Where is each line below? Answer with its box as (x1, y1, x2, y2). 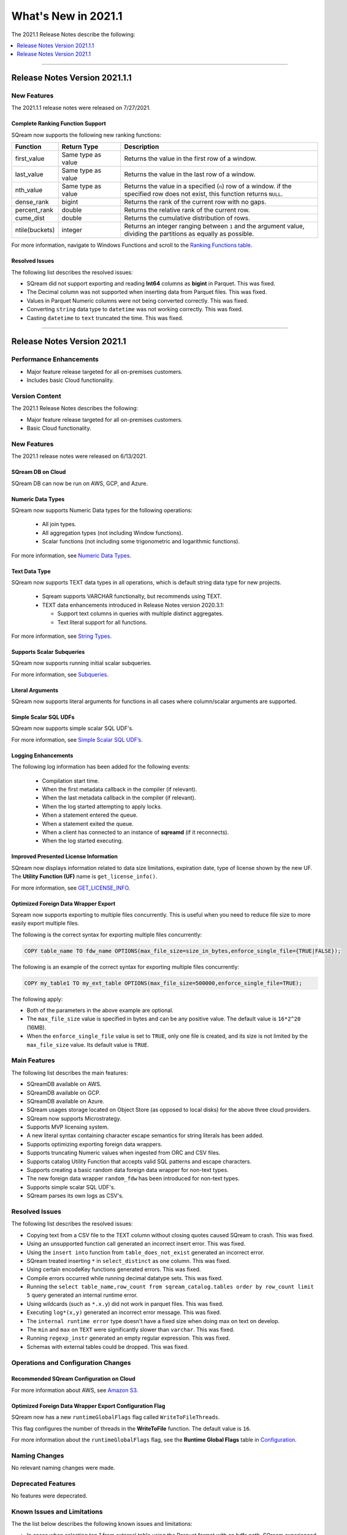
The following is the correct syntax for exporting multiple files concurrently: (11, 931, 202, 938)
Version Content (11, 392, 61, 400)
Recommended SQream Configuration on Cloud (11, 1375, 135, 1383)
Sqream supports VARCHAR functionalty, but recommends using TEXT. (42, 593, 222, 600)
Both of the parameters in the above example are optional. (26, 1007, 174, 1014)
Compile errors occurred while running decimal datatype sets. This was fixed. (26, 1274, 223, 1281)
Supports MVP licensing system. (26, 1124, 109, 1131)
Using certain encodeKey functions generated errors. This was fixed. (26, 1265, 202, 1273)
